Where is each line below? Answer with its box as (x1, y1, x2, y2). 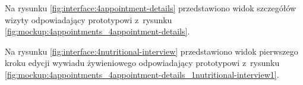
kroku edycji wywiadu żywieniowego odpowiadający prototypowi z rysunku (5, 56, 280, 69)
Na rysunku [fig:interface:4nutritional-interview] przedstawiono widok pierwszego (5, 45, 298, 57)
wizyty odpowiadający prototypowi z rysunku (5, 13, 172, 26)
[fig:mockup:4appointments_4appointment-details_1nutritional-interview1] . (5, 68, 279, 80)
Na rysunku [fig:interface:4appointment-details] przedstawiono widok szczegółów (5, 2, 296, 14)
